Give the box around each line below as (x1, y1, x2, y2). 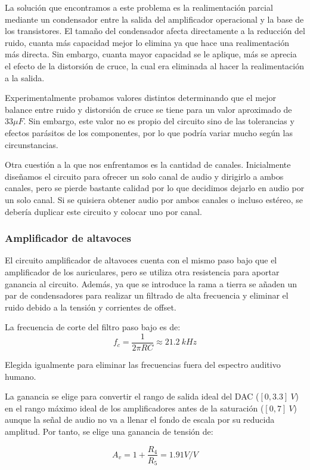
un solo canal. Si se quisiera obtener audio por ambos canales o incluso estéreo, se (5, 193, 303, 205)
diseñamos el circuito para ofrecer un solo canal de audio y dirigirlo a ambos (5, 170, 284, 182)
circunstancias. (5, 138, 58, 150)
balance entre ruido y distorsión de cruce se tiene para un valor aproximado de (5, 103, 292, 115)
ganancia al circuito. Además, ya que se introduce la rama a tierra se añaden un (5, 277, 297, 290)
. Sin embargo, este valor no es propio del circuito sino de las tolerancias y (23, 115, 294, 127)
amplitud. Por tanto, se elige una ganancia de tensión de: (5, 425, 213, 437)
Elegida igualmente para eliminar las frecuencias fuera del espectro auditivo (5, 358, 281, 370)
